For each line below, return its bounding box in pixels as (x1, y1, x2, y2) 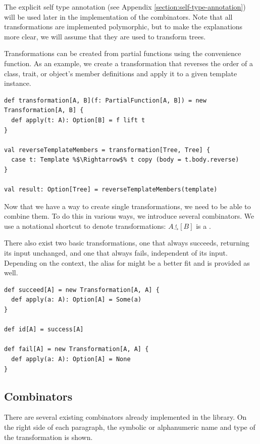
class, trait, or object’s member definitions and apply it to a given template (4, 68, 237, 78)
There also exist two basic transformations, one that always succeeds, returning (4, 237, 249, 248)
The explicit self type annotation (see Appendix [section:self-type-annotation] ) (4, 2, 246, 12)
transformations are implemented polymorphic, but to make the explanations (4, 21, 243, 32)
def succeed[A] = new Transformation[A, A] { (4, 286, 160, 293)
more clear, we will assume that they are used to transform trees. (4, 31, 206, 41)
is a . (196, 220, 211, 231)
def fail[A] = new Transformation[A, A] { (4, 346, 149, 353)
